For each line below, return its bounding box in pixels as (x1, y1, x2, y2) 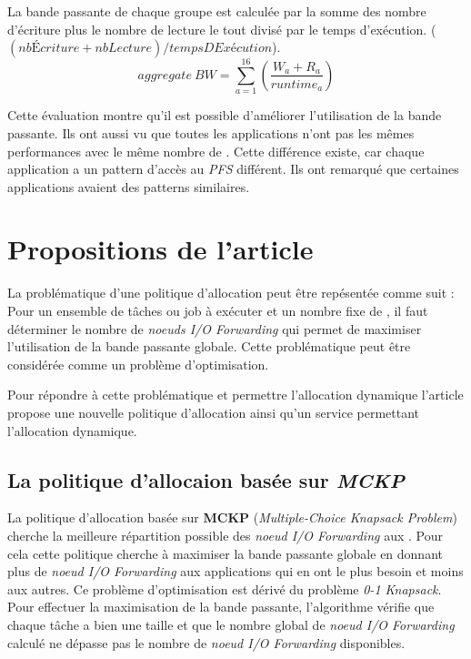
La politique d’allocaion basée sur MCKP (7, 465, 405, 493)
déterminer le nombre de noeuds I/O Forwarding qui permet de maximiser (7, 319, 422, 338)
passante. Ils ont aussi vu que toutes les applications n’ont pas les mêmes (7, 123, 415, 142)
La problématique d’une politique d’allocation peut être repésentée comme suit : (7, 283, 455, 302)
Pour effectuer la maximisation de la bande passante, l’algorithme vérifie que (7, 597, 435, 616)
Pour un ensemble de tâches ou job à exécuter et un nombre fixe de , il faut (7, 301, 428, 319)
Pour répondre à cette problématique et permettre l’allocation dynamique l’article (7, 385, 464, 404)
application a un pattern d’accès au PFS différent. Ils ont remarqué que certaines (7, 159, 459, 178)
